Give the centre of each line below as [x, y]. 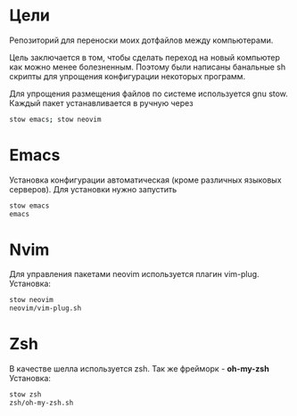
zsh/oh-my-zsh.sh [41, 403]
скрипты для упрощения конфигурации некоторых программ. [128, 76]
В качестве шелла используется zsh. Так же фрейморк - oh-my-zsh [139, 369]
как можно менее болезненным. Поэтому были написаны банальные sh [148, 67]
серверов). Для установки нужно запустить [93, 189]
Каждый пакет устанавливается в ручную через [101, 102]
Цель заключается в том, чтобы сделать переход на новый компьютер [145, 57]
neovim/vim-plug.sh [45, 308]
